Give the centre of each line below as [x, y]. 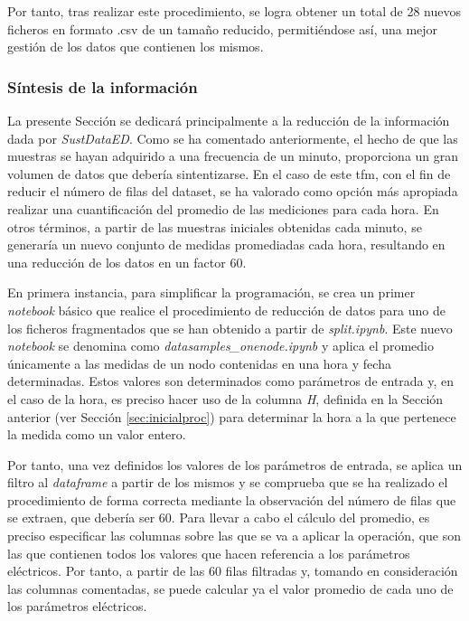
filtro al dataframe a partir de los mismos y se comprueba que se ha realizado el [228, 482]
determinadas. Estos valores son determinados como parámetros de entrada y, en [231, 381]
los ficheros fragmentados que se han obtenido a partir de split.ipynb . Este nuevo [230, 328]
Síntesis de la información [103, 86]
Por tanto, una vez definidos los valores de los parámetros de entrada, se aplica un [235, 464]
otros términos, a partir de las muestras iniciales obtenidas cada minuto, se [215, 226]
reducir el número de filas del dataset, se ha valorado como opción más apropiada [233, 191]
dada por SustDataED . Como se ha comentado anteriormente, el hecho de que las [233, 138]
